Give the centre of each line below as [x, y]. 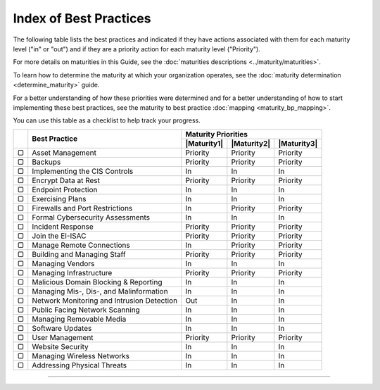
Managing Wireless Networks [81, 356]
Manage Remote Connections [81, 245]
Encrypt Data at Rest [66, 180]
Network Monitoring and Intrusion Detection [105, 301]
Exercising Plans [59, 199]
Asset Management [64, 153]
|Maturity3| [298, 143]
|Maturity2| [251, 143]
